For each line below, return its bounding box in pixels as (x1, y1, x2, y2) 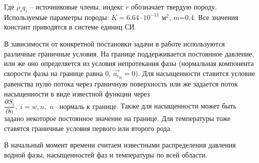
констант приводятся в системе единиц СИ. (4, 21, 137, 32)
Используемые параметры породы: (4, 11, 109, 22)
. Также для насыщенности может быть (116, 100, 236, 111)
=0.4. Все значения (179, 11, 238, 22)
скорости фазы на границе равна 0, (4, 67, 111, 78)
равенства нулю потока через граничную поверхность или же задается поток (4, 78, 238, 89)
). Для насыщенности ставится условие (135, 67, 255, 78)
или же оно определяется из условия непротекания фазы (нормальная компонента (4, 58, 254, 68)
